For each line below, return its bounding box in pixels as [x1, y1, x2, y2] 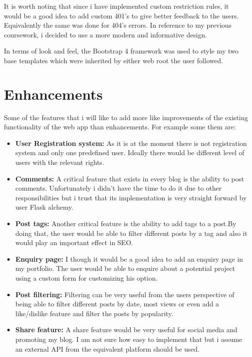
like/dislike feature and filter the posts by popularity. [15, 308, 173, 318]
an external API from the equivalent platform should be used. [15, 343, 200, 354]
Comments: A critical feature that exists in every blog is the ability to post [15, 173, 244, 183]
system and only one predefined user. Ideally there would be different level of [15, 147, 245, 158]
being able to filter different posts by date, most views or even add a [15, 299, 219, 309]
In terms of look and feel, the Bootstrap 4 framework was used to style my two [4, 46, 239, 56]
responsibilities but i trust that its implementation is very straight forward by [15, 192, 247, 202]
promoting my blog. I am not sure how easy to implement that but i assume [15, 334, 242, 344]
